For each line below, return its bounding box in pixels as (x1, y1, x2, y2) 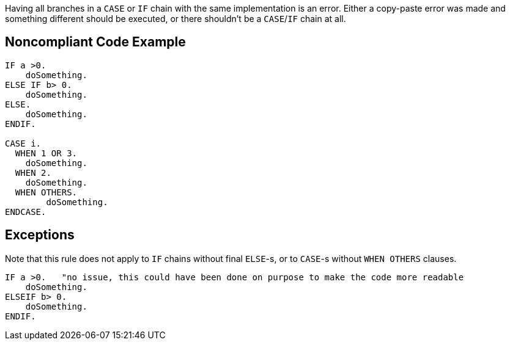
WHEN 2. (15, 167, 51, 178)
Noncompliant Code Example (5, 34, 186, 50)
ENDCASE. (5, 206, 46, 217)
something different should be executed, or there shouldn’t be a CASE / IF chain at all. (5, 13, 346, 24)
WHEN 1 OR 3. (15, 148, 78, 158)
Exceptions (5, 227, 75, 243)
